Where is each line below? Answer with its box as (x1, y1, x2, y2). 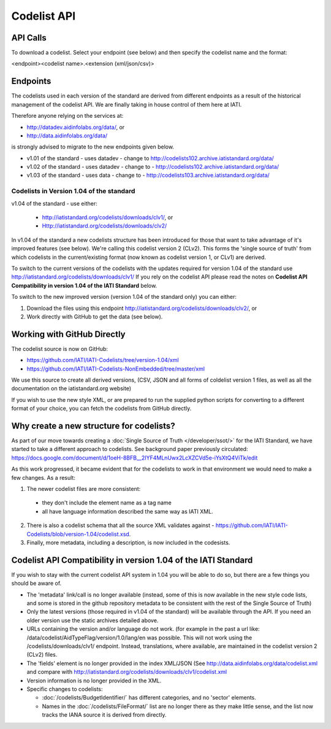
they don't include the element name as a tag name (42, 499, 172, 506)
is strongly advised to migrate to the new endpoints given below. (11, 143, 175, 150)
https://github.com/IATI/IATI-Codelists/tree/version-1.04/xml (26, 357, 179, 364)
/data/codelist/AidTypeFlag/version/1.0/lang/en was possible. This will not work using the (26, 634, 253, 641)
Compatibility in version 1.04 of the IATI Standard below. (11, 282, 158, 289)
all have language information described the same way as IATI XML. (42, 507, 214, 515)
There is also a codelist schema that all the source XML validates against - (26, 522, 215, 529)
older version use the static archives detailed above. (26, 617, 159, 624)
